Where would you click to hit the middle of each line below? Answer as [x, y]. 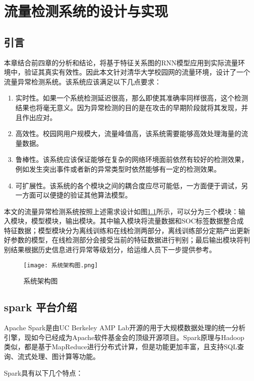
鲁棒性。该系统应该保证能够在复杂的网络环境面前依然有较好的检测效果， [132, 159]
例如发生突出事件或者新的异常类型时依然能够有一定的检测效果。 [118, 169]
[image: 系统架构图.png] [61, 265]
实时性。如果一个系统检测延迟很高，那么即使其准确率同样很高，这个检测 [132, 98]
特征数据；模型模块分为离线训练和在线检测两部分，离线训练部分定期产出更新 [127, 230]
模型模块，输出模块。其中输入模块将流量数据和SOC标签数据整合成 [137, 221]
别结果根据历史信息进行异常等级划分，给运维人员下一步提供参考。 [110, 250]
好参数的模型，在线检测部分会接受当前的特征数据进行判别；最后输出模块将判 [127, 240]
